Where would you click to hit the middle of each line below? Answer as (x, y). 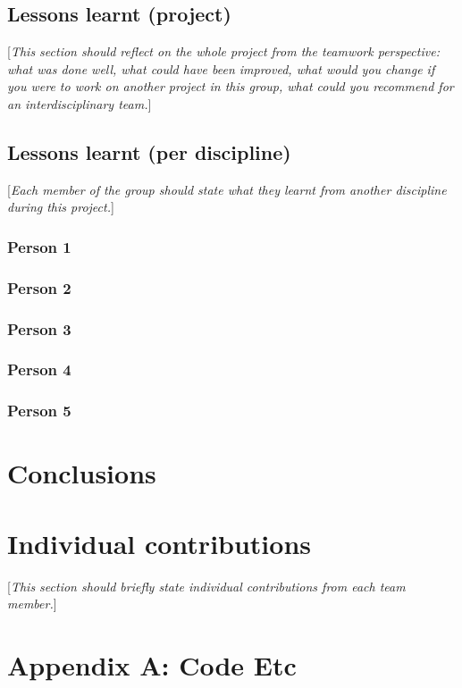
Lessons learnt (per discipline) (149, 151)
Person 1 (39, 246)
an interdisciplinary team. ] (80, 103)
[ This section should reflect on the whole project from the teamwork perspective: (223, 51)
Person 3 (39, 328)
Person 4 (39, 369)
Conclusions (82, 473)
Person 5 (39, 411)
